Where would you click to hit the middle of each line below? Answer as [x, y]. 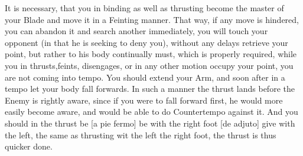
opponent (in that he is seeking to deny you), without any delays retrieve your [146, 42]
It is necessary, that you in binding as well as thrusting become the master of [144, 8]
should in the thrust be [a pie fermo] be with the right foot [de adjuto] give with [150, 123]
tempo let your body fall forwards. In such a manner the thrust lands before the [150, 89]
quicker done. [29, 146]
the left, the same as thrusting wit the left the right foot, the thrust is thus [141, 135]
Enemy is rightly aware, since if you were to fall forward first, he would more [144, 100]
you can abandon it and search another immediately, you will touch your [136, 31]
